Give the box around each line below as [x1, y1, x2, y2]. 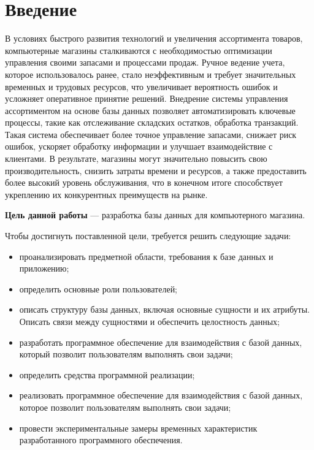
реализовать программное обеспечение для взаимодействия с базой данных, [19, 389, 303, 402]
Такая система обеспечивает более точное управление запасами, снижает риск [5, 128, 297, 140]
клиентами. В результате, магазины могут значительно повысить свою [5, 152, 267, 165]
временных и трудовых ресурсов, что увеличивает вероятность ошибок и [5, 80, 278, 93]
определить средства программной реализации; [19, 368, 195, 381]
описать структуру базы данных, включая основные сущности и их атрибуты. [19, 303, 310, 316]
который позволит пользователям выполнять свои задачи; [19, 348, 233, 360]
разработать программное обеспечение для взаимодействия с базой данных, [19, 335, 302, 348]
